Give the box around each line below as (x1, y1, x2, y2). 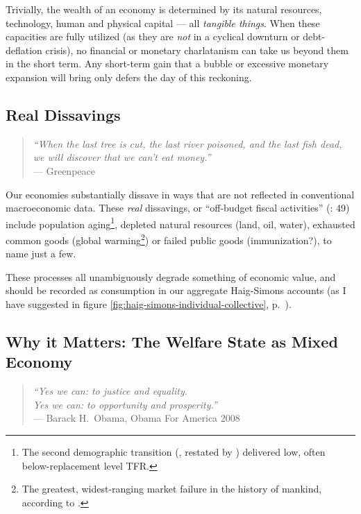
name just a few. (6, 246, 76, 261)
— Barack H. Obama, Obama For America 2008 (33, 411, 240, 425)
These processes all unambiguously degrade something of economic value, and (6, 269, 336, 284)
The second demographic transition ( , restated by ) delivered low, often (22, 444, 326, 459)
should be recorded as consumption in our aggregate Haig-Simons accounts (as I (6, 283, 346, 298)
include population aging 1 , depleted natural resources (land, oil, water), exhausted (6, 214, 355, 231)
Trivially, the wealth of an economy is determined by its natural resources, (6, 2, 322, 16)
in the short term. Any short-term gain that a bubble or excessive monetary (6, 56, 329, 71)
